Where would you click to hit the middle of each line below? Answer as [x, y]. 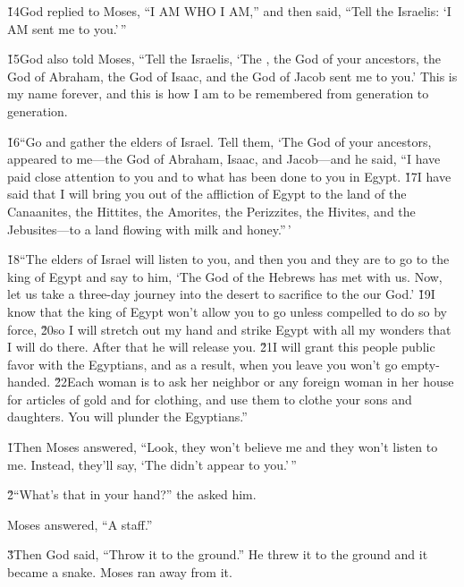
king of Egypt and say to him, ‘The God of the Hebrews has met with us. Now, [225, 276]
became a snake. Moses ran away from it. [120, 572]
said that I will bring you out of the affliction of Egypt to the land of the [207, 194]
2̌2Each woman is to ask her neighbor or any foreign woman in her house [254, 382]
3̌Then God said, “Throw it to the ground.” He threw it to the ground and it [218, 554]
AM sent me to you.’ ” [67, 28]
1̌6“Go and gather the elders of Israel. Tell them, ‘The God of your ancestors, [219, 141]
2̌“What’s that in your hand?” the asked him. [132, 494]
